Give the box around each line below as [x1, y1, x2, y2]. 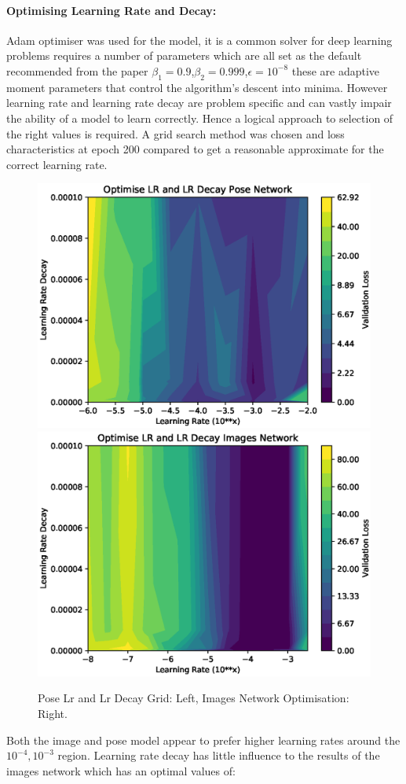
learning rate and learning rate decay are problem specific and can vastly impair [6, 94, 392, 111]
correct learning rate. [6, 156, 108, 172]
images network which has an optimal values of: [6, 762, 236, 778]
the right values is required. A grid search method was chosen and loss [6, 125, 345, 142]
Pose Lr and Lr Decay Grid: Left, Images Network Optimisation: [38, 690, 349, 706]
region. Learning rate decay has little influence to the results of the [57, 747, 380, 764]
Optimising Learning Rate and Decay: [6, 2, 217, 18]
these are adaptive [291, 62, 380, 79]
